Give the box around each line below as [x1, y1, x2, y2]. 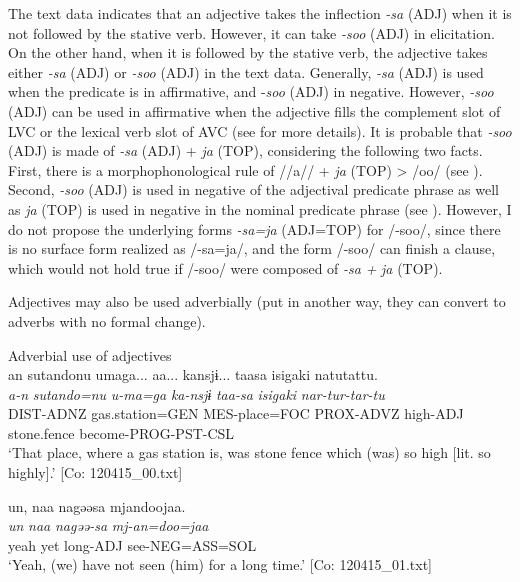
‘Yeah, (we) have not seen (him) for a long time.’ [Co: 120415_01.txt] [8, 554, 432, 575]
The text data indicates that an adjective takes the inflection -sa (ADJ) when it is [8, 3, 512, 23]
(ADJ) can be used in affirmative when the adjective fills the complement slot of [8, 100, 501, 121]
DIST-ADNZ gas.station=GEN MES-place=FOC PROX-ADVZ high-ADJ [8, 403, 464, 424]
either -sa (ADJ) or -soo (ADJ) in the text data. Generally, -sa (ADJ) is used [8, 61, 484, 82]
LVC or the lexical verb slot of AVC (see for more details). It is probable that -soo [8, 120, 512, 141]
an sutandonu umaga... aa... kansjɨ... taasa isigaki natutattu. [8, 364, 378, 385]
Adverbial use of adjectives [8, 344, 172, 365]
